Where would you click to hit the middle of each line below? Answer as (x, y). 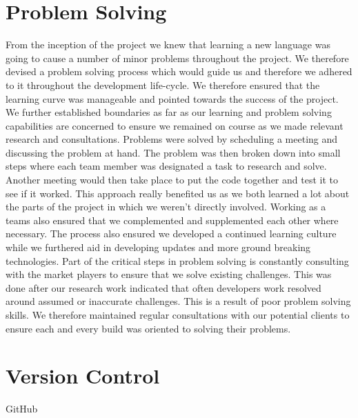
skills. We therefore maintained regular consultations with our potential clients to (178, 315)
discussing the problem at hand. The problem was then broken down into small (173, 152)
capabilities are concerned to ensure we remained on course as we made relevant (175, 125)
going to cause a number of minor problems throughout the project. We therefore (177, 58)
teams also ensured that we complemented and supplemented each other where (172, 220)
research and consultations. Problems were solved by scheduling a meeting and (172, 139)
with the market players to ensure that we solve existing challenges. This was (169, 274)
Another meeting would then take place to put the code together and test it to (172, 180)
